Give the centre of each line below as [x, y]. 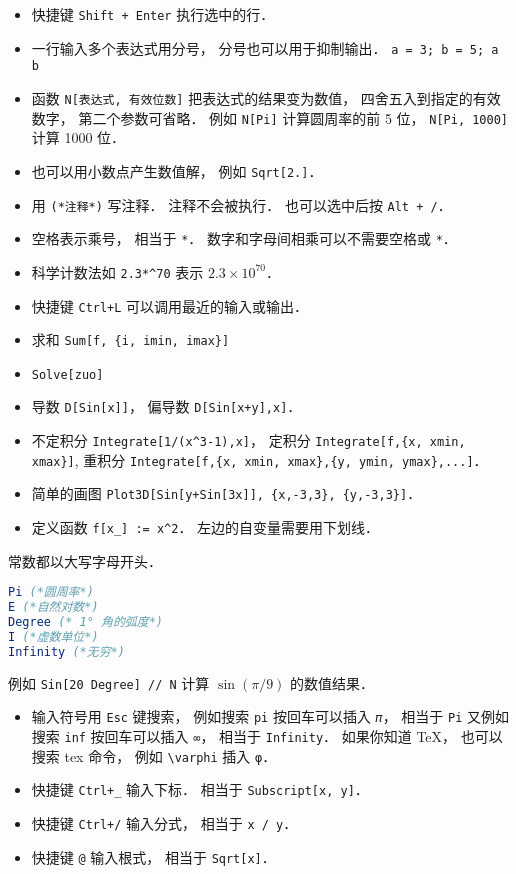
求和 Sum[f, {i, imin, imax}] [130, 339]
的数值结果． [332, 682]
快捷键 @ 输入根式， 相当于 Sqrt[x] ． [153, 856]
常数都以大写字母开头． [85, 560]
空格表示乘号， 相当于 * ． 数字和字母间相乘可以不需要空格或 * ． [244, 238]
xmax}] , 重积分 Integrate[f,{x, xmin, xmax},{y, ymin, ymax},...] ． [259, 459]
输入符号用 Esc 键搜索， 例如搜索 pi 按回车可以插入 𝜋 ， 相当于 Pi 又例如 [270, 716]
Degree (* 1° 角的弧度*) [85, 622]
